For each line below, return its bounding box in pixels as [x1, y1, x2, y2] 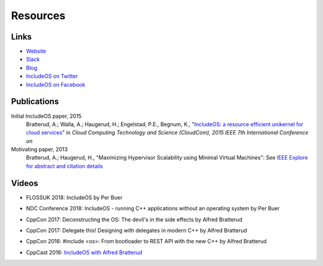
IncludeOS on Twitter [26, 72, 78, 80]
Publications [11, 96, 59, 107]
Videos [11, 178, 38, 188]
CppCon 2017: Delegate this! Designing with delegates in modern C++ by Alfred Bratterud [26, 227, 248, 234]
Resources [11, 9, 66, 22]
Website [26, 48, 47, 55]
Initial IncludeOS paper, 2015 [11, 112, 82, 120]
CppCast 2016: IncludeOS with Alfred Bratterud [26, 249, 143, 256]
